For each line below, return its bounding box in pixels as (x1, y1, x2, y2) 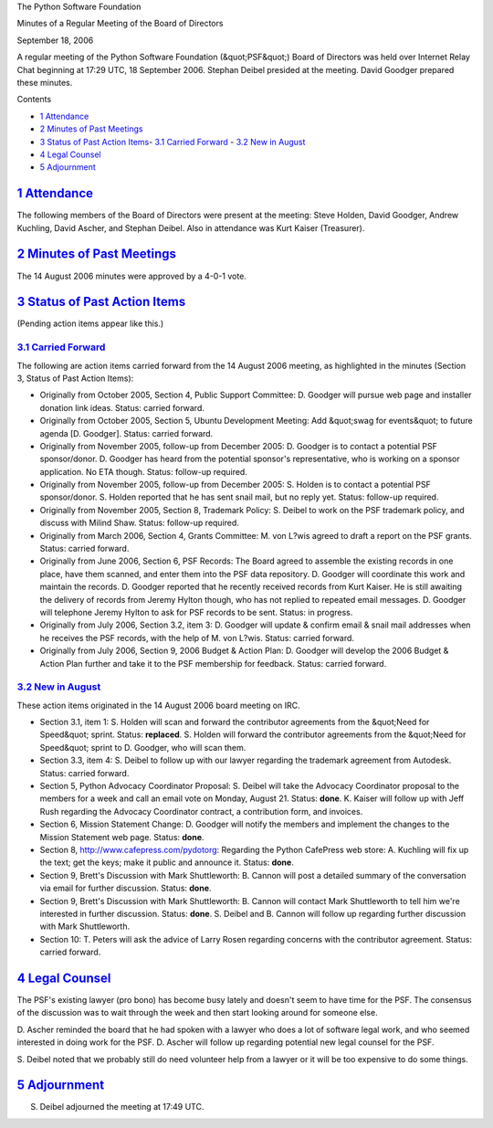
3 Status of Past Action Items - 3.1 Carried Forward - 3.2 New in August (39, 136, 306, 147)
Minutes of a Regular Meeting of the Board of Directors (16, 18, 224, 29)
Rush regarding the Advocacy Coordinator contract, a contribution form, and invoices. (39, 806, 363, 817)
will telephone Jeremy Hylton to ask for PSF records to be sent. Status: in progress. (39, 606, 353, 617)
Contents (16, 94, 52, 105)
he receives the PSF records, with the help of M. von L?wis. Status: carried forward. (39, 632, 355, 643)
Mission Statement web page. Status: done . (39, 831, 205, 842)
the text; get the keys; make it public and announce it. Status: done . (39, 857, 294, 868)
